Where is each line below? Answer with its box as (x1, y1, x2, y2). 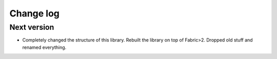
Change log (9, 8, 60, 19)
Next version (9, 23, 54, 32)
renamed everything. (22, 44, 67, 50)
